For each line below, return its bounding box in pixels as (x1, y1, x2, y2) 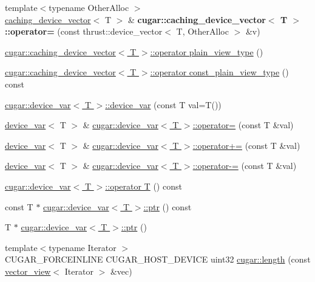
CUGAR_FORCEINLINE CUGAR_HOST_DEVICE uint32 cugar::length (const (5, 253, 311, 266)
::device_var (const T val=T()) (105, 98, 222, 111)
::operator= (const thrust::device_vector (5, 25, 163, 38)
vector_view (5, 264, 51, 277)
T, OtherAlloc (176, 25, 229, 38)
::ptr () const (143, 200, 192, 213)
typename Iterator (49, 241, 117, 253)
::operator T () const (105, 179, 182, 192)
